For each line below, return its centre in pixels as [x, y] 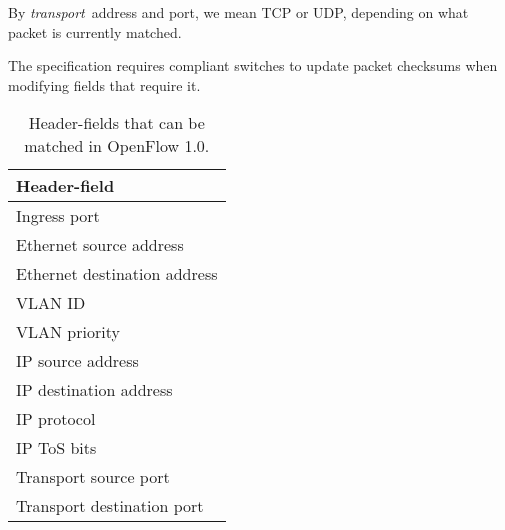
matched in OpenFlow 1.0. [117, 146]
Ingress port [58, 216]
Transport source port [93, 477]
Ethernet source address [100, 245]
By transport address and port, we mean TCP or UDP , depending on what [238, 12]
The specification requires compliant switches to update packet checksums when [253, 65]
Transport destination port [110, 506]
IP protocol [56, 419]
